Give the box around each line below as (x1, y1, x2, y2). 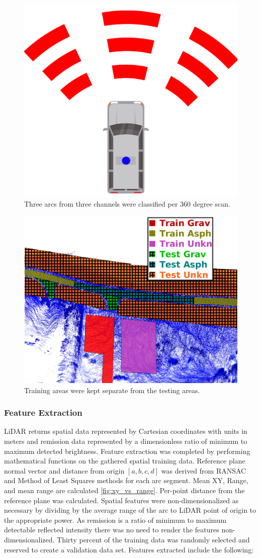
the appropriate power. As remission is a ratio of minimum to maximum (4, 514, 227, 525)
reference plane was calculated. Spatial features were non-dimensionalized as (4, 495, 239, 505)
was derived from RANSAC (161, 465, 246, 476)
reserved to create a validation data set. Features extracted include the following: (4, 544, 254, 554)
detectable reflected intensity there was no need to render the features (4, 524, 219, 535)
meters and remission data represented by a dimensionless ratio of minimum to (4, 436, 247, 446)
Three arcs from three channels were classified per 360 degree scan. (24, 198, 230, 209)
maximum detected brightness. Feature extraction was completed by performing (4, 445, 250, 456)
